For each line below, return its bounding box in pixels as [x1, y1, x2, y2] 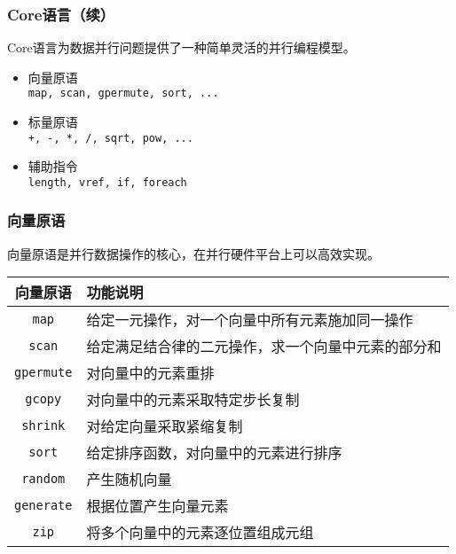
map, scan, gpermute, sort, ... [28, 87, 219, 100]
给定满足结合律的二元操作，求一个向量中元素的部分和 [86, 336, 442, 357]
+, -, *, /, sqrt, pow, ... [28, 131, 193, 144]
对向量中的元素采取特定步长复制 [86, 389, 300, 410]
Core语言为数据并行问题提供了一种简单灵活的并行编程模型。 [7, 38, 356, 57]
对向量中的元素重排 [86, 363, 215, 384]
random [21, 472, 66, 487]
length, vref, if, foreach [28, 176, 187, 189]
